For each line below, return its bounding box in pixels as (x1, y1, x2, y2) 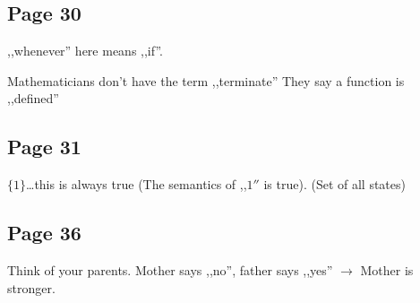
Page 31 (7, 133, 81, 160)
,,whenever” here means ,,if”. (7, 41, 163, 60)
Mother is (360, 260, 414, 279)
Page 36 (7, 219, 81, 247)
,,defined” (7, 89, 59, 108)
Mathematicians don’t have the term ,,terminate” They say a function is (7, 71, 405, 90)
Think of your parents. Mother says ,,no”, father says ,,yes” (7, 260, 333, 279)
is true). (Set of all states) (263, 175, 406, 194)
